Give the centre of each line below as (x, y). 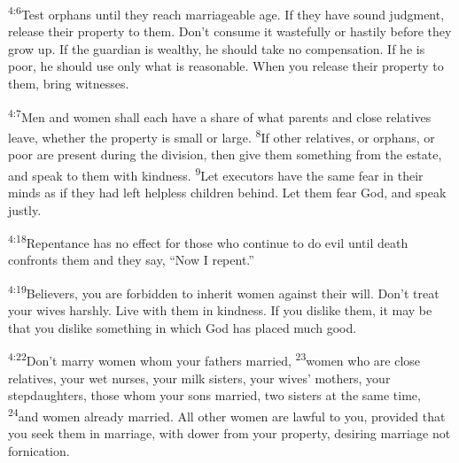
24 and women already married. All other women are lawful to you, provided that (227, 414)
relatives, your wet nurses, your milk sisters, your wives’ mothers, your (199, 378)
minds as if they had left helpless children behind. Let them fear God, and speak (227, 192)
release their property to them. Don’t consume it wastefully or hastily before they (230, 31)
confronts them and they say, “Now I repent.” (131, 260)
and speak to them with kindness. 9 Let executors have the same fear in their (216, 174)
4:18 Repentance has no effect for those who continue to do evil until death (208, 241)
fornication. (39, 450)
